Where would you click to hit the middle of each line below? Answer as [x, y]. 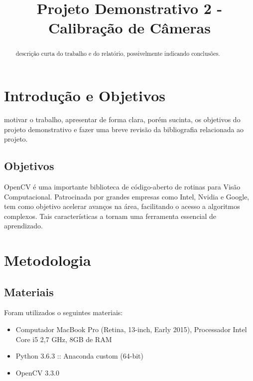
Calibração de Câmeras [129, 28]
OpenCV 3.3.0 [37, 372]
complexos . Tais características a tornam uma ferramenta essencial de [110, 216]
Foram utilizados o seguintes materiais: [63, 312]
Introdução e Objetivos [85, 95]
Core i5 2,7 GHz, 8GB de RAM [64, 339]
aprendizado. [23, 226]
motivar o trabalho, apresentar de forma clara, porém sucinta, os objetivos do [122, 119]
